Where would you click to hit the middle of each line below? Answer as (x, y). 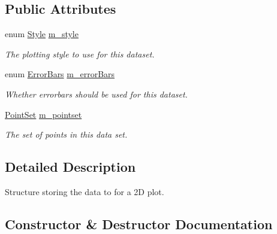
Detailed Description (70, 167)
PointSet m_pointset (43, 114)
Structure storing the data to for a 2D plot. (85, 191)
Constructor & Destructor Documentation (139, 224)
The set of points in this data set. (66, 134)
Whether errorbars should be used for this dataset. (96, 94)
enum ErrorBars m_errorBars (60, 74)
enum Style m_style (42, 34)
